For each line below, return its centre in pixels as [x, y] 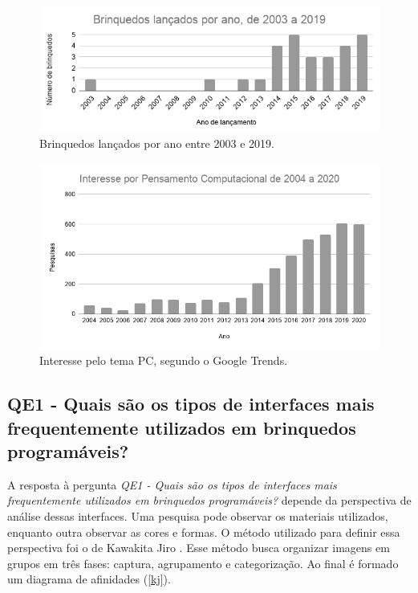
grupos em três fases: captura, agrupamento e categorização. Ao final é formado [203, 563]
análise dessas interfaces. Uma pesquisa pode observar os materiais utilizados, [198, 516]
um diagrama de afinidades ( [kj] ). [89, 579]
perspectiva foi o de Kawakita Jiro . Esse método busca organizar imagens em [199, 548]
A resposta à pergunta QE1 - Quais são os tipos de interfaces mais [172, 484]
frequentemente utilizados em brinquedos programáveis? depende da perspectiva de [209, 500]
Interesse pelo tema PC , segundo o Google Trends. [164, 360]
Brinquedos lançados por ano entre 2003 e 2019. [157, 143]
